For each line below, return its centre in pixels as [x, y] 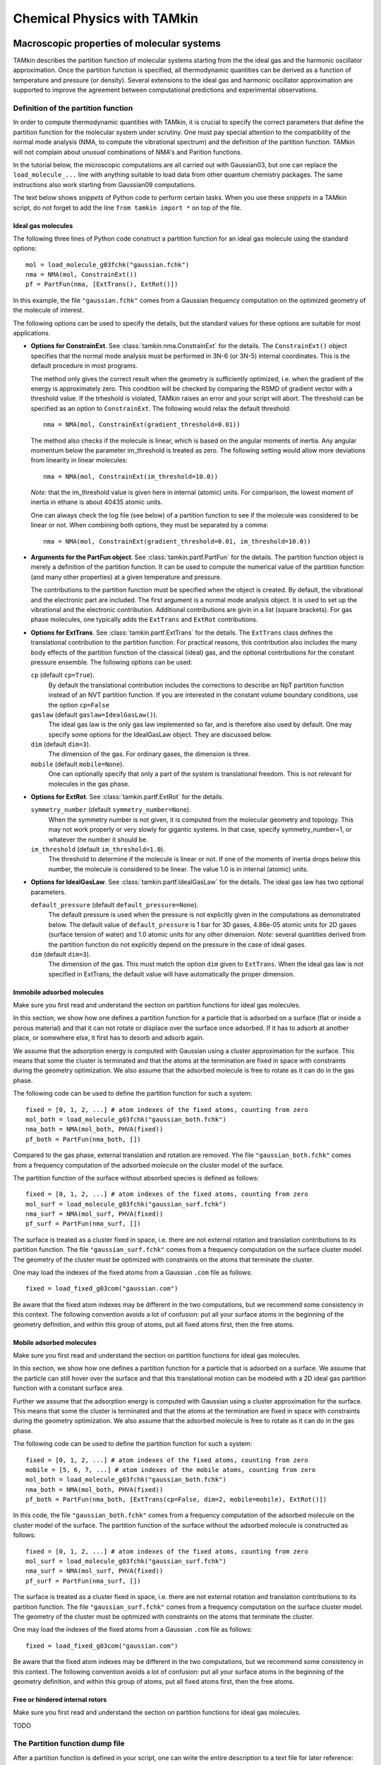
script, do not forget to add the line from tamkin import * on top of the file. [127, 208]
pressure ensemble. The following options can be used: [111, 662]
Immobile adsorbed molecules [59, 992]
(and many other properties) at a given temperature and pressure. [126, 577]
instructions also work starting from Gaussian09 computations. [105, 184]
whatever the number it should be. [98, 839]
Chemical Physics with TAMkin [106, 18]
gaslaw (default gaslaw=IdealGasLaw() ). [94, 714]
